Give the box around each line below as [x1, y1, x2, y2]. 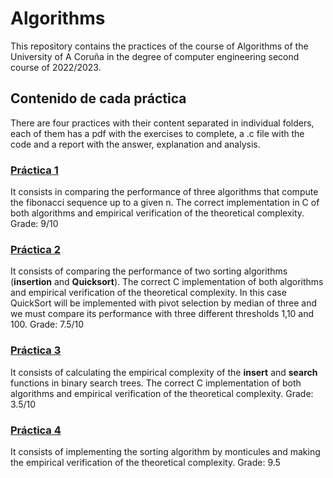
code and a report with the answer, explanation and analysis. [10, 138, 261, 150]
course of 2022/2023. [10, 61, 102, 73]
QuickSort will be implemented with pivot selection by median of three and [10, 297, 317, 309]
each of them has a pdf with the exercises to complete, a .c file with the [10, 127, 305, 139]
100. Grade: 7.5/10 [10, 318, 85, 331]
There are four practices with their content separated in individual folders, [10, 117, 315, 129]
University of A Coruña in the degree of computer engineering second [10, 50, 300, 62]
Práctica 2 [10, 242, 62, 256]
